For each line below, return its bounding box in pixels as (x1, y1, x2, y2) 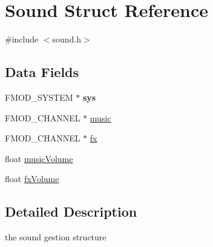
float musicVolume (5, 152, 73, 164)
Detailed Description (5, 202, 137, 221)
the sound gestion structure (5, 231, 106, 243)
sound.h (52, 33, 82, 46)
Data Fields (5, 63, 79, 81)
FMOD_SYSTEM (5, 90, 73, 103)
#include (5, 33, 39, 46)
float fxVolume (5, 172, 59, 185)
